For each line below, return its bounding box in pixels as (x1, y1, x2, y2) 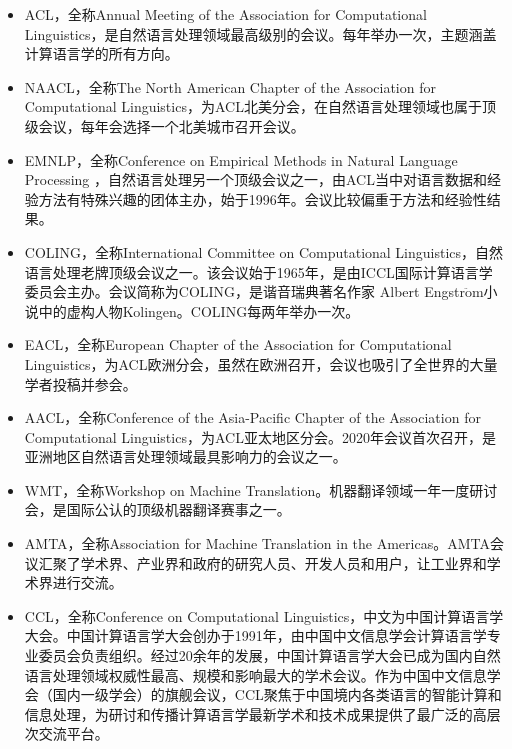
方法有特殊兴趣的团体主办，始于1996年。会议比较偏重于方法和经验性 (38, 188, 487, 209)
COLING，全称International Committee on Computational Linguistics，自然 (24, 241, 504, 262)
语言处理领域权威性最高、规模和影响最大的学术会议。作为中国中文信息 (24, 664, 487, 685)
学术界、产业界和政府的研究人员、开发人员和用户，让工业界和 (80, 552, 487, 573)
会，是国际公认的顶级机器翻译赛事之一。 (24, 499, 291, 520)
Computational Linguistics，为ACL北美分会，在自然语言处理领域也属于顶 (24, 96, 496, 117)
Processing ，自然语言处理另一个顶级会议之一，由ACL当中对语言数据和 (24, 169, 487, 190)
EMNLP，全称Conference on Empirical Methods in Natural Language (24, 149, 458, 170)
